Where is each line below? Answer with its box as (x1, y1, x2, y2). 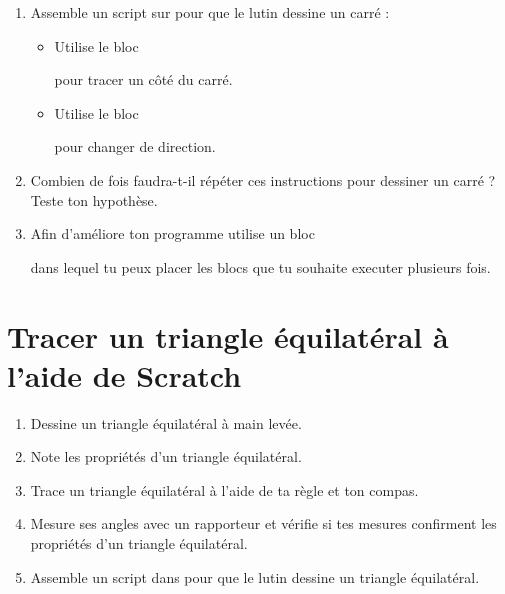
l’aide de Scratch (7, 354, 242, 395)
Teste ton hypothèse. (30, 189, 158, 210)
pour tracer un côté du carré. (54, 69, 233, 90)
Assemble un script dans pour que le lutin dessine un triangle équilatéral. (30, 566, 480, 587)
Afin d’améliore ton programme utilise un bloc (30, 223, 315, 244)
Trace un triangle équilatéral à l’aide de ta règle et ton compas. (30, 479, 419, 500)
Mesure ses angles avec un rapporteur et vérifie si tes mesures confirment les (30, 513, 497, 534)
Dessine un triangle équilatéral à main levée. (30, 412, 302, 433)
